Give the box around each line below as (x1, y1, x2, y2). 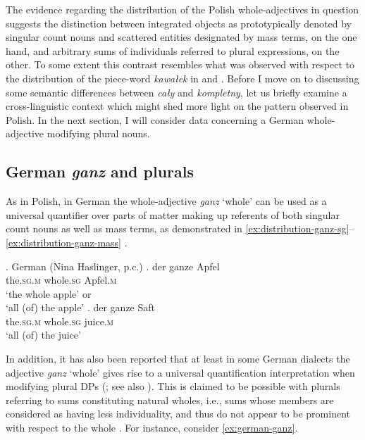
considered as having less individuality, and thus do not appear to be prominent (6, 406, 351, 421)
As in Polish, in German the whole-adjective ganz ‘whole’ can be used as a (6, 194, 327, 208)
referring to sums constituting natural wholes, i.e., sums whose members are (6, 392, 334, 407)
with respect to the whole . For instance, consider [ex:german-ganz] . (6, 420, 298, 435)
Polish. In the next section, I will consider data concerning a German (6, 112, 304, 127)
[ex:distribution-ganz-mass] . (6, 234, 128, 249)
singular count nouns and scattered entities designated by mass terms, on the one (6, 30, 357, 44)
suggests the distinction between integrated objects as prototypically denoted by (6, 15, 352, 30)
